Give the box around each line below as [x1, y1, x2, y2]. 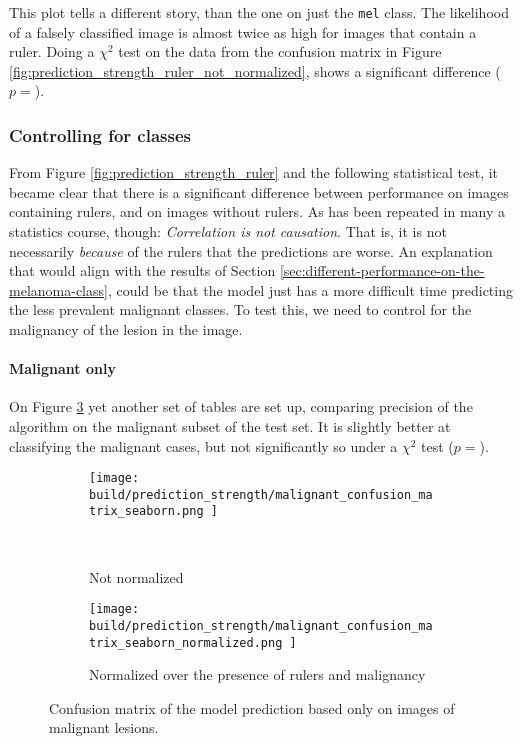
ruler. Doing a [9, 41, 95, 62]
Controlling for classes [9, 122, 191, 147]
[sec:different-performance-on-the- [279, 260, 485, 281]
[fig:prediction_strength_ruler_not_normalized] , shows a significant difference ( [9, 60, 501, 81]
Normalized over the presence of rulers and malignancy [89, 664, 426, 685]
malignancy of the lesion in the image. [9, 319, 243, 339]
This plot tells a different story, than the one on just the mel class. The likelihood [9, 2, 509, 22]
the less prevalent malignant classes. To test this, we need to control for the [9, 299, 472, 320]
